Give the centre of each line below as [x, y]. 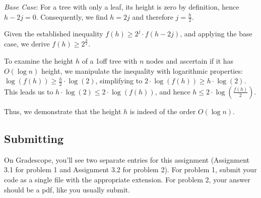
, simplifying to [119, 81]
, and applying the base [216, 34]
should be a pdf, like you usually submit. [67, 189]
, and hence [173, 91]
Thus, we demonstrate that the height [63, 111]
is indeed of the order [163, 111]
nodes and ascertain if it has [190, 60]
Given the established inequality [54, 34]
